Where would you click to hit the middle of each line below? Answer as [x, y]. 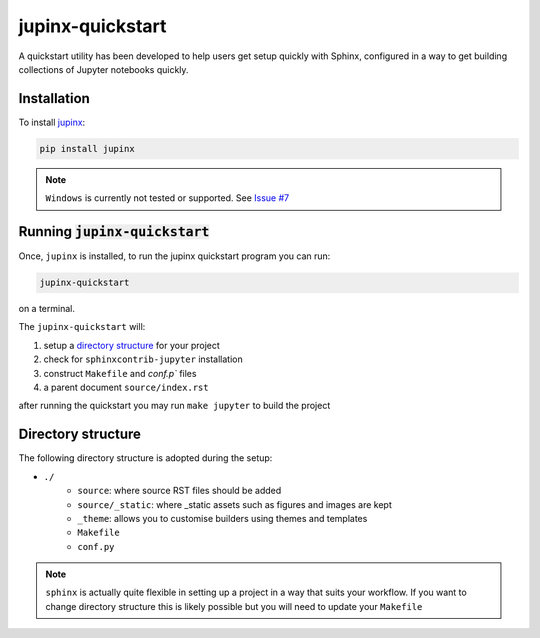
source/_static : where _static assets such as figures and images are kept [234, 504]
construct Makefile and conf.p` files [120, 373]
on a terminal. [46, 309]
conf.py [96, 546]
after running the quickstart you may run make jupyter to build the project [174, 406]
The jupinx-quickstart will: [82, 327]
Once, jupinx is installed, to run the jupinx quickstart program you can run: [174, 256]
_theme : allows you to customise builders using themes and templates [222, 518]
